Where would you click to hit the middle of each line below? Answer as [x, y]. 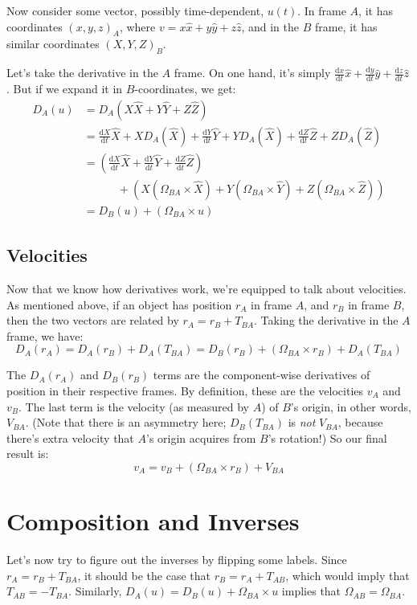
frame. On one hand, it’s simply [252, 73]
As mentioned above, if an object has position [119, 304]
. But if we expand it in [65, 89]
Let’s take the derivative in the [82, 73]
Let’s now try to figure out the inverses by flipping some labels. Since [177, 560]
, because [360, 422]
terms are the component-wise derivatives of [262, 375]
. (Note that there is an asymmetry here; [126, 422]
